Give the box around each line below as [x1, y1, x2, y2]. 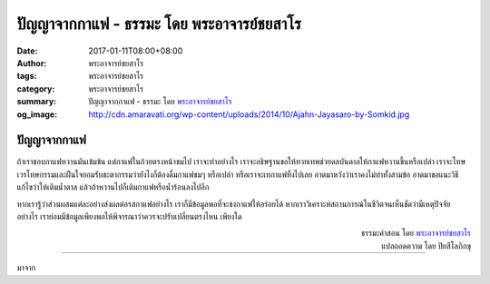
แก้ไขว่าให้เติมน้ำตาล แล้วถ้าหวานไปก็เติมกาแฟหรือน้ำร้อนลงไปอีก [16, 181, 210, 192]
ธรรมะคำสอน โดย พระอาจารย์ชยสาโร [360, 228, 471, 239]
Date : [16, 45, 38, 56]
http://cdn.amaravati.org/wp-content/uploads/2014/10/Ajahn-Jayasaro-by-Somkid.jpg [88, 109, 410, 120]
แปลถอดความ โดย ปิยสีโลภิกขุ [381, 240, 471, 251]
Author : [16, 57, 47, 68]
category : [16, 83, 55, 94]
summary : [16, 96, 57, 107]
